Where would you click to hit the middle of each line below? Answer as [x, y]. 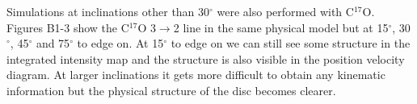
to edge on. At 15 [120, 43]
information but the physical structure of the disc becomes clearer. [171, 90]
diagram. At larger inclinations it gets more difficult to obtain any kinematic [196, 75]
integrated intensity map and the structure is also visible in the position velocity [206, 58]
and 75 [53, 43]
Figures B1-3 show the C [68, 27]
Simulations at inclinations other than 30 [108, 11]
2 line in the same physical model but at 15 [281, 27]
